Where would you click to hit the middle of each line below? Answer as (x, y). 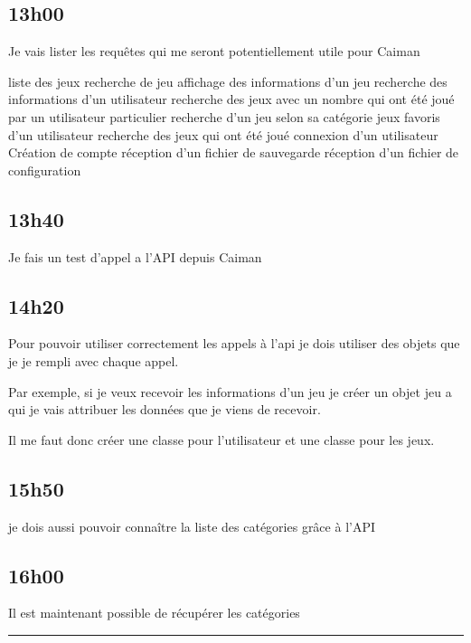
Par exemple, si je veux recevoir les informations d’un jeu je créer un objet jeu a (230, 391)
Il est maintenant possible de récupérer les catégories (154, 613)
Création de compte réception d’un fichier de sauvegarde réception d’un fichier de (234, 152)
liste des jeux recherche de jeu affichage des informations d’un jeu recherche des (228, 81)
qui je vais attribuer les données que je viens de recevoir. (165, 409)
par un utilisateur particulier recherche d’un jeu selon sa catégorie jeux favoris (224, 116)
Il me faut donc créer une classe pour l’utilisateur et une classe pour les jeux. (221, 439)
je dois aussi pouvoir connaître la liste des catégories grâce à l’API (192, 526)
